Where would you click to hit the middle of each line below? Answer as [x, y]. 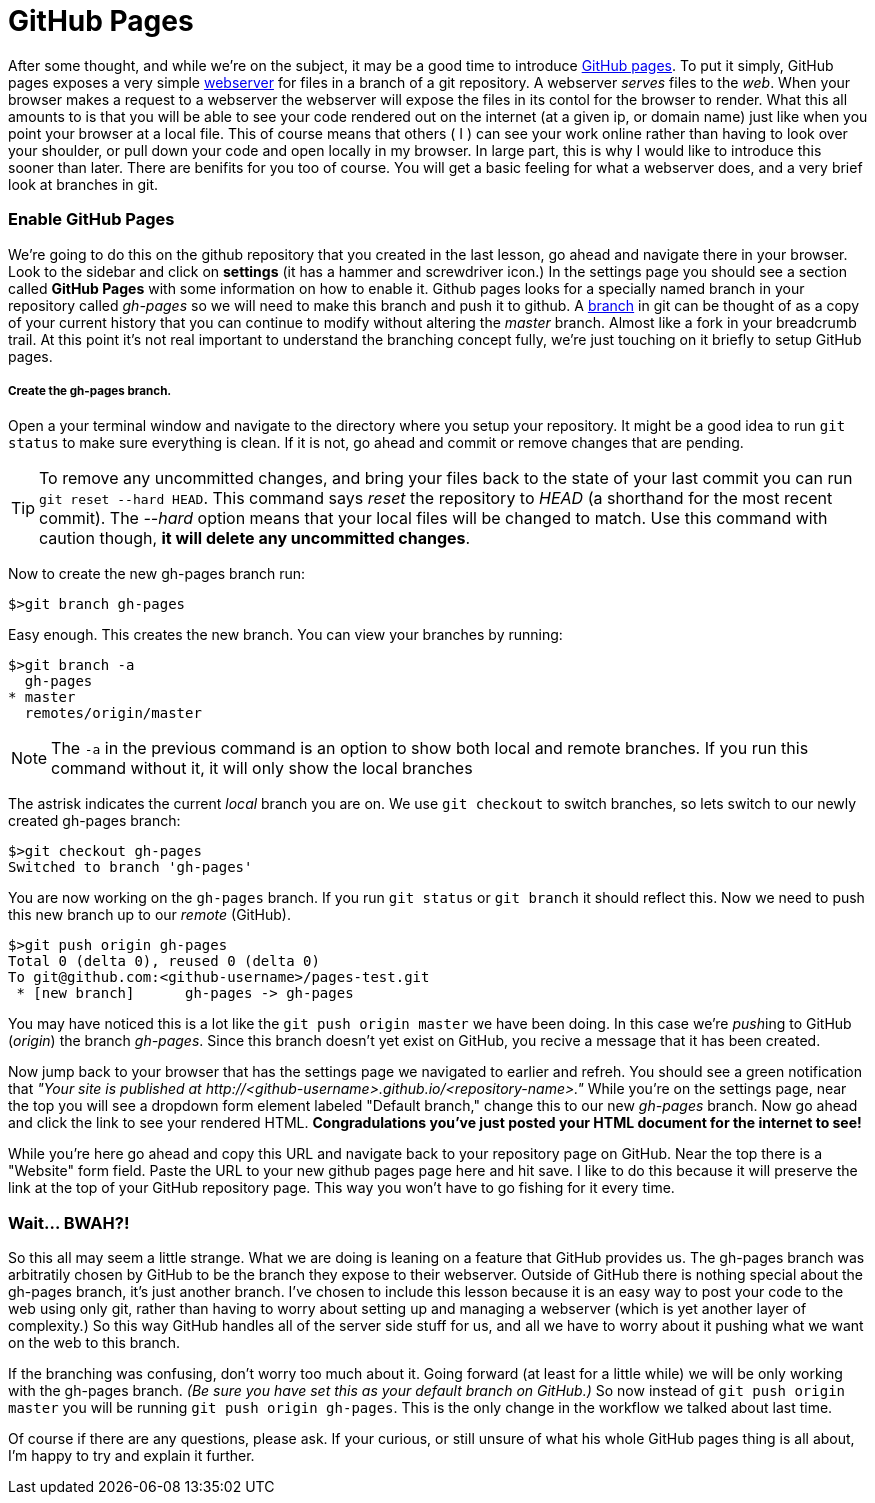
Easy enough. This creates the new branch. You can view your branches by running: [285, 635]
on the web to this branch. [94, 1343]
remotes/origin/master [113, 713]
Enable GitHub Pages [91, 219]
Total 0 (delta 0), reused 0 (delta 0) [164, 961]
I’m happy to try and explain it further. [131, 1456]
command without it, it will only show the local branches [262, 768]
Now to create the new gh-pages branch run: [157, 574]
